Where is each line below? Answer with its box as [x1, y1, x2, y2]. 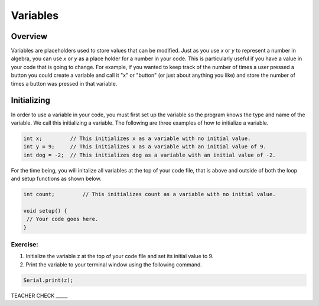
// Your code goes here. [27, 216, 99, 223]
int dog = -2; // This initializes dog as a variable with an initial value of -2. [23, 151, 276, 158]
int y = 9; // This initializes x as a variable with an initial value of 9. [23, 144, 267, 150]
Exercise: [11, 240, 38, 248]
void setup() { [23, 207, 67, 214]
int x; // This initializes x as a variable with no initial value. [23, 135, 251, 142]
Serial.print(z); [23, 276, 74, 284]
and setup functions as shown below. [11, 175, 102, 183]
